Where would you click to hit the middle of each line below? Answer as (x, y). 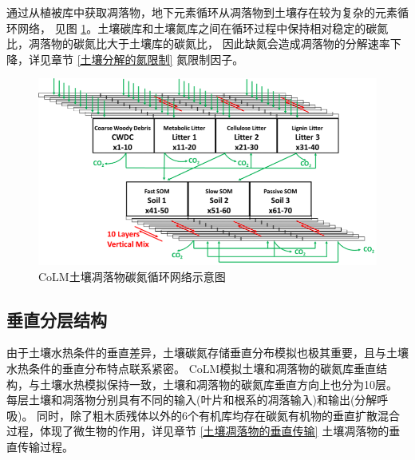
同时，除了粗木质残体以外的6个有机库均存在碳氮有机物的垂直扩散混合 (219, 415)
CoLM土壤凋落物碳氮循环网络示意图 (132, 276)
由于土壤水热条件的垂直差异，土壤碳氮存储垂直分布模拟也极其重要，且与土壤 (207, 353)
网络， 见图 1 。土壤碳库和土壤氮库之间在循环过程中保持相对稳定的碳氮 (203, 28)
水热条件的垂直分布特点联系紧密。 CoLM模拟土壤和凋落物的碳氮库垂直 (192, 368)
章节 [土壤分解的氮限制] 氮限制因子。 (147, 59)
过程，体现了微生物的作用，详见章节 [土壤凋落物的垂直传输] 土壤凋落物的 (198, 431)
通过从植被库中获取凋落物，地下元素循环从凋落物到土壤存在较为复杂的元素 (202, 12)
